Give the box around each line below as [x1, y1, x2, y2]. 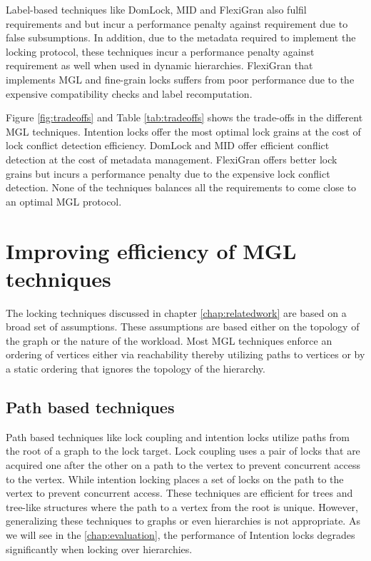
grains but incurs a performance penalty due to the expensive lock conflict [6, 166, 330, 181]
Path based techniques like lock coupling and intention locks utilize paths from [6, 429, 350, 444]
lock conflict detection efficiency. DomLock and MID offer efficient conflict [6, 138, 330, 153]
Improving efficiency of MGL [6, 236, 297, 265]
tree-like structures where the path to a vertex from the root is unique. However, [6, 499, 359, 514]
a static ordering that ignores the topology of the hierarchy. [6, 361, 265, 375]
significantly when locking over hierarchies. [6, 541, 193, 556]
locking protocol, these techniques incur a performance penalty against [6, 44, 315, 59]
